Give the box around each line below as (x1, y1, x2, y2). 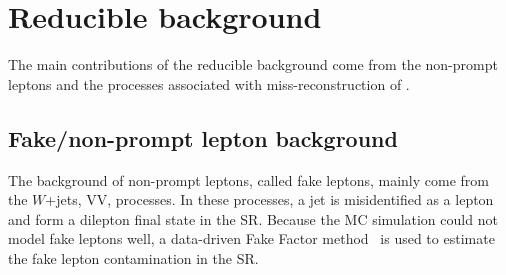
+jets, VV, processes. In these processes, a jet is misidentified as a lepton (45, 189, 494, 210)
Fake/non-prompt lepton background (8, 122, 398, 153)
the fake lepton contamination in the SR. (8, 247, 259, 268)
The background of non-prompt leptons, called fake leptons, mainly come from (8, 169, 489, 190)
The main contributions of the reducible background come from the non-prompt (8, 54, 498, 75)
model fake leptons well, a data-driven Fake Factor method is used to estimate (8, 228, 495, 249)
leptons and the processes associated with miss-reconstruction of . (8, 73, 410, 94)
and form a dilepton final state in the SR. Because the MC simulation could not (8, 208, 498, 229)
